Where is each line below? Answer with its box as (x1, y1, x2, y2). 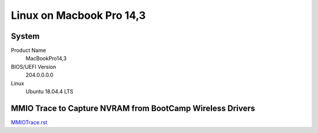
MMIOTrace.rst (11, 118, 48, 126)
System (11, 31, 40, 41)
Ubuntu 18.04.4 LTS (25, 88, 74, 95)
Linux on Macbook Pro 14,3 (11, 9, 146, 22)
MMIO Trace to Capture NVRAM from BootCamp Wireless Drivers (11, 103, 256, 113)
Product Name (11, 47, 47, 54)
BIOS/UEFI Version (11, 63, 57, 70)
